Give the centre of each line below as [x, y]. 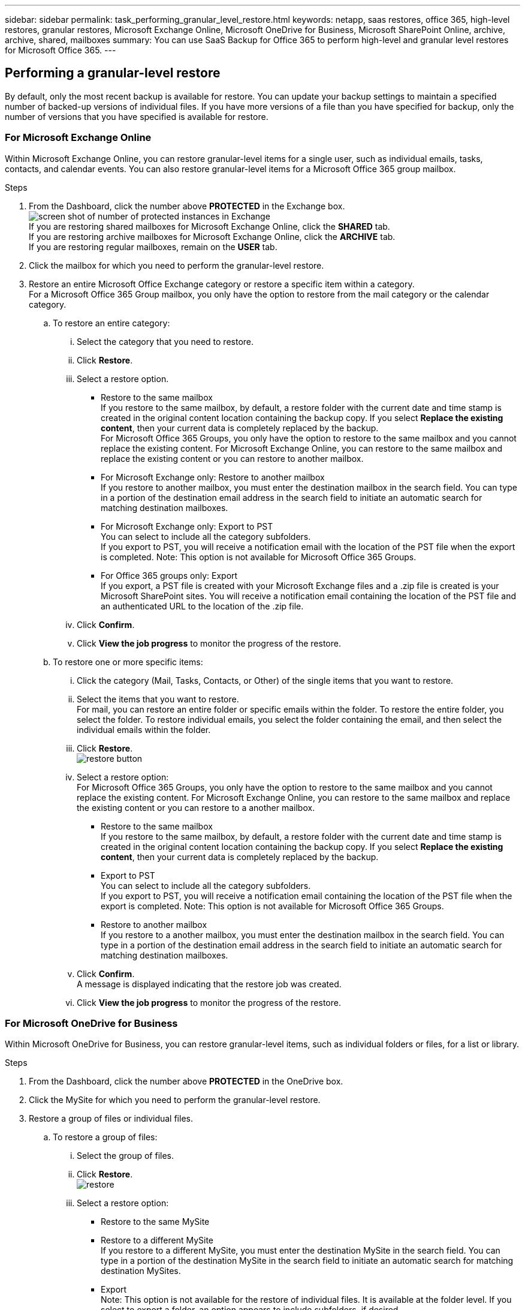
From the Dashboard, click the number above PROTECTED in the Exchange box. [187, 206]
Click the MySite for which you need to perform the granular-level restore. [175, 1100]
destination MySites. [141, 1271]
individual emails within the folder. [144, 729]
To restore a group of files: [105, 1137]
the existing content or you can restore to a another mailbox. [196, 807]
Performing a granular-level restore [113, 73]
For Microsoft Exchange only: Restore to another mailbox [213, 477]
